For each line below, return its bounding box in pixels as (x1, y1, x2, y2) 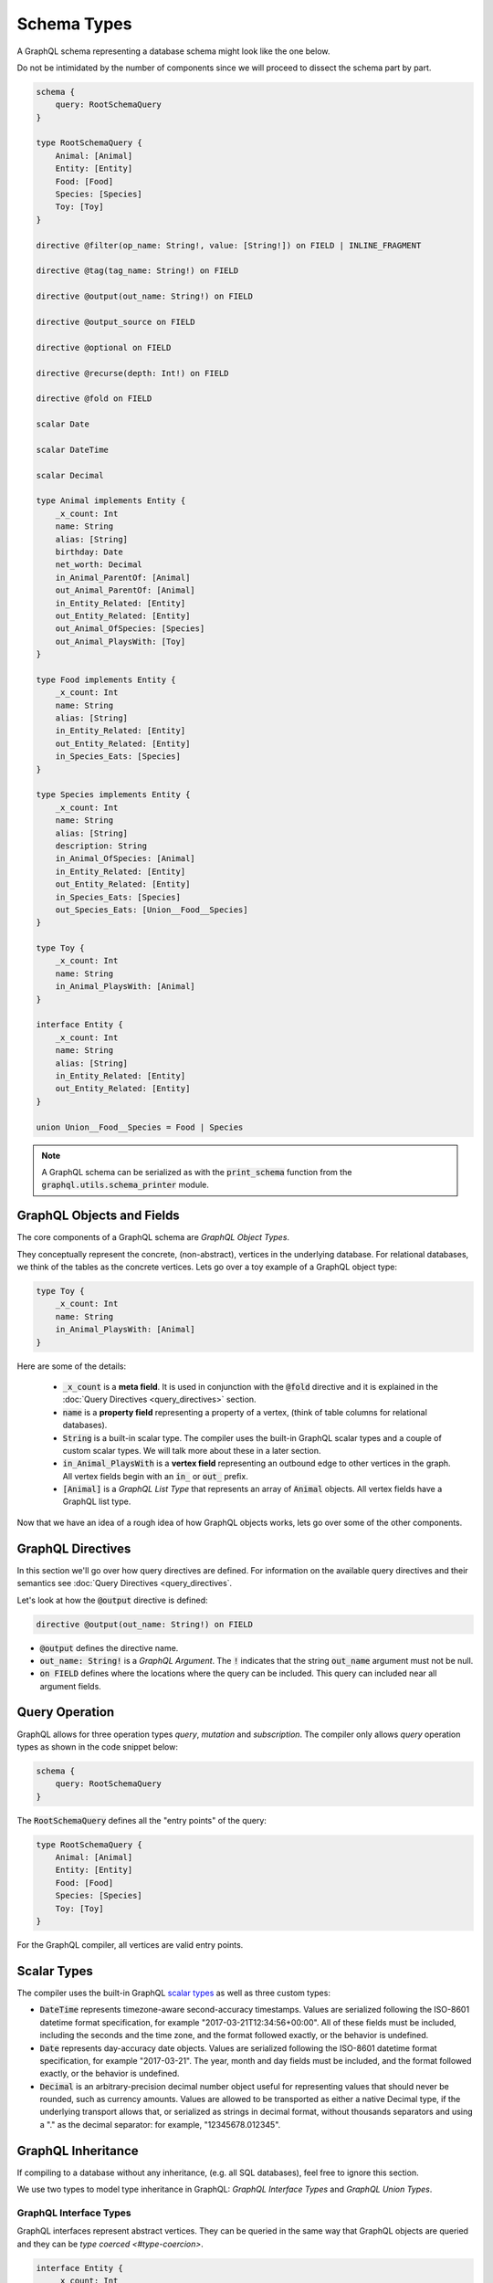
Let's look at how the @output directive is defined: (16, 1594, 208, 1605)
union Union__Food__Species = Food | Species (36, 1121, 244, 1132)
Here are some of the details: (16, 1361, 127, 1372)
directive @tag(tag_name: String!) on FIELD (36, 266, 239, 276)
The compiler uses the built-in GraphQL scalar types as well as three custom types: (16, 1987, 330, 1998)
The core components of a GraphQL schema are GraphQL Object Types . (16, 1232, 290, 1243)
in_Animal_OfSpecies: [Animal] (55, 854, 195, 864)
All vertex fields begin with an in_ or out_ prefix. (62, 1470, 248, 1481)
